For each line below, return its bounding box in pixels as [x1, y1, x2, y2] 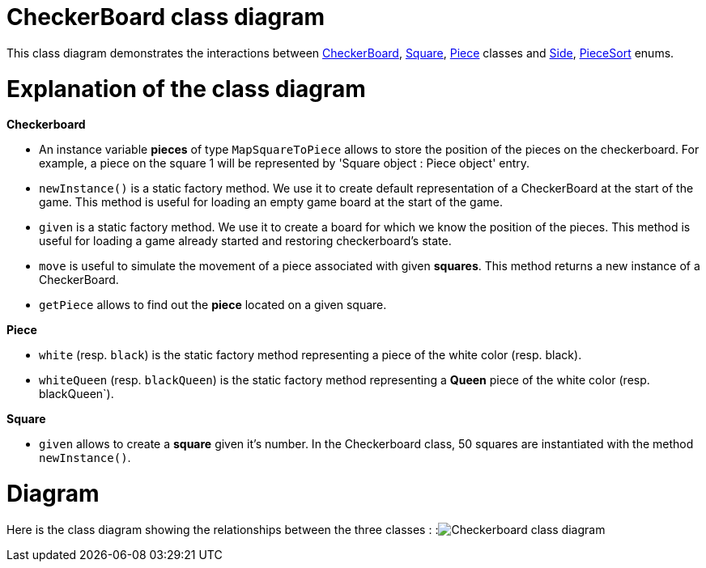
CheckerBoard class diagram [6, 3, 325, 31]
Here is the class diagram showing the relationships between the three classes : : [6, 522, 439, 536]
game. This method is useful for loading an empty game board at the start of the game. [39, 195, 503, 210]
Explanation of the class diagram [6, 74, 366, 103]
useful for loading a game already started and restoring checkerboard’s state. [39, 234, 452, 248]
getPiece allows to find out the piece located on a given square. [39, 298, 387, 312]
